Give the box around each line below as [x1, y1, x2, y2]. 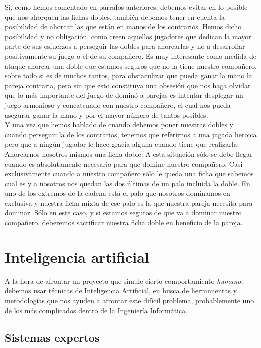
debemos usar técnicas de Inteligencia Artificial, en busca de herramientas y [5, 285, 237, 296]
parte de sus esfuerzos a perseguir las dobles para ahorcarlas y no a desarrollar [5, 41, 245, 51]
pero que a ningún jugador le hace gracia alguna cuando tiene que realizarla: [5, 139, 239, 149]
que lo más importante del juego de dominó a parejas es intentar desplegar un [5, 90, 243, 100]
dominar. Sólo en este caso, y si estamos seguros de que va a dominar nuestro [5, 207, 242, 218]
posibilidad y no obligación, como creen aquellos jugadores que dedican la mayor [5, 31, 251, 41]
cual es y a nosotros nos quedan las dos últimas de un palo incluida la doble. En [5, 178, 250, 188]
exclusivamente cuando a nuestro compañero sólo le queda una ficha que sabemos [5, 168, 254, 179]
